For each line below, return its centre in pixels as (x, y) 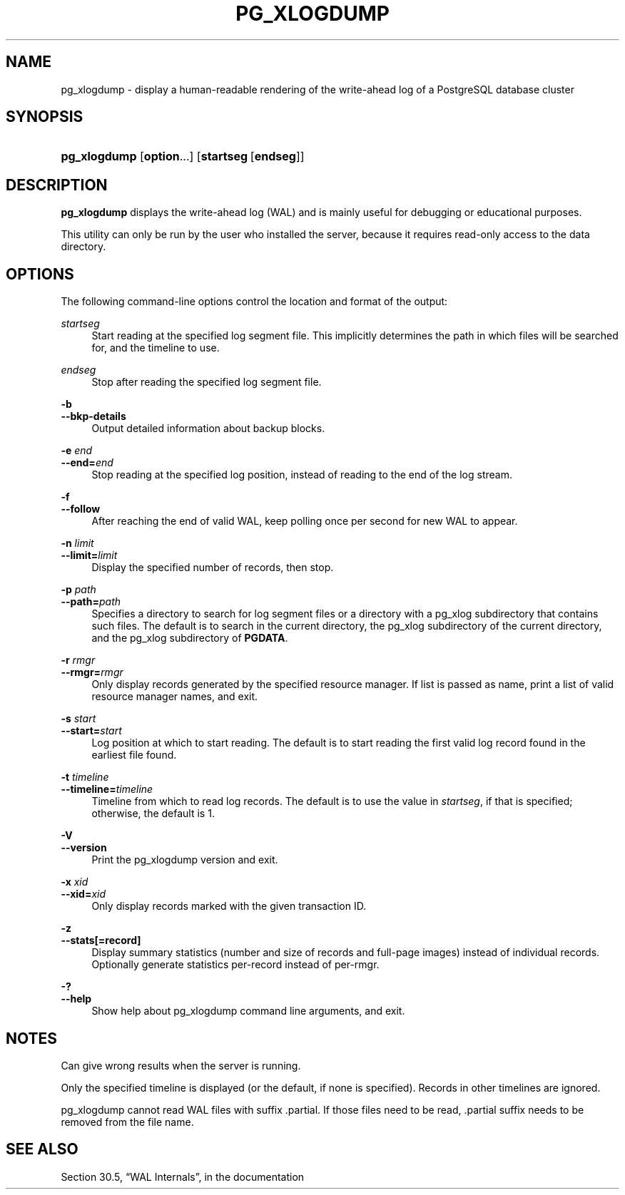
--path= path (91, 602)
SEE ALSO (42, 1149)
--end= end (87, 463)
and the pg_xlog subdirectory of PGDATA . (190, 638)
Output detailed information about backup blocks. (208, 429)
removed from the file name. (127, 1122)
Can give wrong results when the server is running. (181, 1065)
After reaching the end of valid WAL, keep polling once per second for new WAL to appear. (305, 521)
